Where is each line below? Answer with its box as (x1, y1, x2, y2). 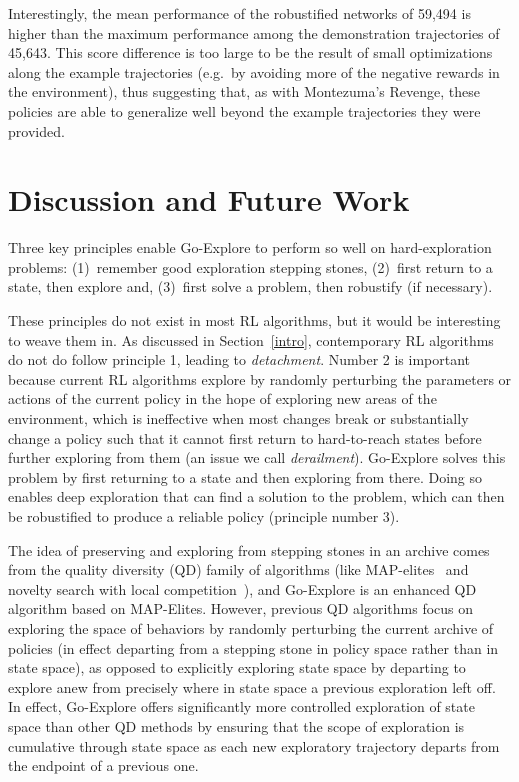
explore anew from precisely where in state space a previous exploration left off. (8, 676, 496, 697)
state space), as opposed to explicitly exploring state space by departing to (8, 657, 466, 678)
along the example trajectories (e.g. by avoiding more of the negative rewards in (8, 61, 500, 82)
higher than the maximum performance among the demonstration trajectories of (8, 22, 500, 43)
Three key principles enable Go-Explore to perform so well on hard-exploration (8, 237, 492, 258)
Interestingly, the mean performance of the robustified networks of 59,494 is (8, 3, 471, 23)
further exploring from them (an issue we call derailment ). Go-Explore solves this (8, 447, 506, 468)
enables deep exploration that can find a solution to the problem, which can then (8, 486, 505, 507)
